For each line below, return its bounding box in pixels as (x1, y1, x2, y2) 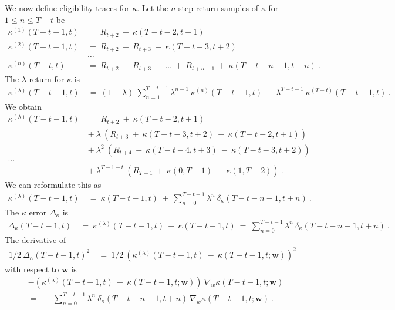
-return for (26, 72, 65, 85)
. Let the (137, 2, 168, 14)
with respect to (5, 262, 59, 275)
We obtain (5, 100, 42, 112)
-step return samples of (175, 2, 259, 14)
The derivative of (5, 233, 66, 245)
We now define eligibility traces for (5, 2, 130, 14)
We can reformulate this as (5, 178, 102, 190)
